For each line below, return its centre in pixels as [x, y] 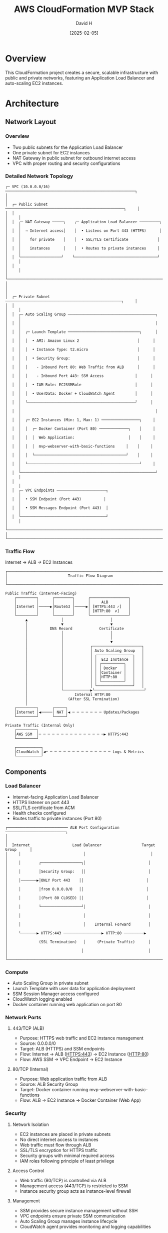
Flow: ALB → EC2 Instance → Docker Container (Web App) [80, 1100]
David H [84, 23]
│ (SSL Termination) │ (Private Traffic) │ [78, 942]
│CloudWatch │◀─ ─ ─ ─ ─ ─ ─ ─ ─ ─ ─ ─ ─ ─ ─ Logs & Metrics [79, 752]
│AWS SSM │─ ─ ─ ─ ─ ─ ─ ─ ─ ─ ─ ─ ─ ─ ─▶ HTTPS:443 [71, 734]
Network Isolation [30, 1124]
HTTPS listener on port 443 [41, 802]
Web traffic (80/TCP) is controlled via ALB [63, 1180]
